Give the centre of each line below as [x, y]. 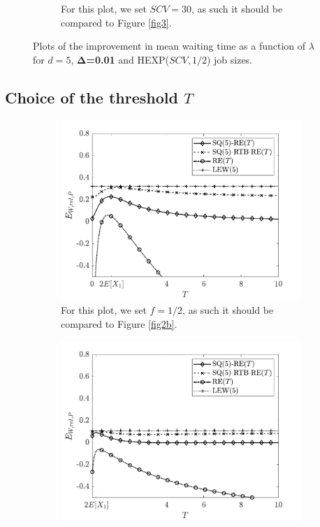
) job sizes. [230, 59]
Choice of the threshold [92, 97]
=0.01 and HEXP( [128, 59]
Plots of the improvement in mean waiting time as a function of [169, 46]
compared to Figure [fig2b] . [119, 324]
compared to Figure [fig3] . [116, 22]
